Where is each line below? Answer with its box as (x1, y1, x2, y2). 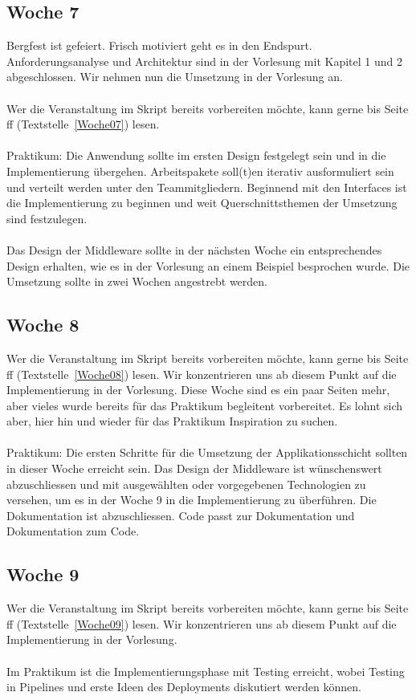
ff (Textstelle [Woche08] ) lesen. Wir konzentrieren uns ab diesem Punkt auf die (6, 365, 397, 382)
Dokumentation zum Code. (6, 523, 140, 539)
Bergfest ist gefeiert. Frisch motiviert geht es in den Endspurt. (6, 37, 312, 54)
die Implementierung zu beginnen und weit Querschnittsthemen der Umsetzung (6, 194, 398, 211)
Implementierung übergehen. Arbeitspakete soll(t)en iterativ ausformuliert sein (6, 162, 394, 179)
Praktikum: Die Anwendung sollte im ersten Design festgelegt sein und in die (6, 147, 386, 164)
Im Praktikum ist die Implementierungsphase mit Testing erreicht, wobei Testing (6, 662, 405, 679)
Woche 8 (6, 312, 80, 337)
